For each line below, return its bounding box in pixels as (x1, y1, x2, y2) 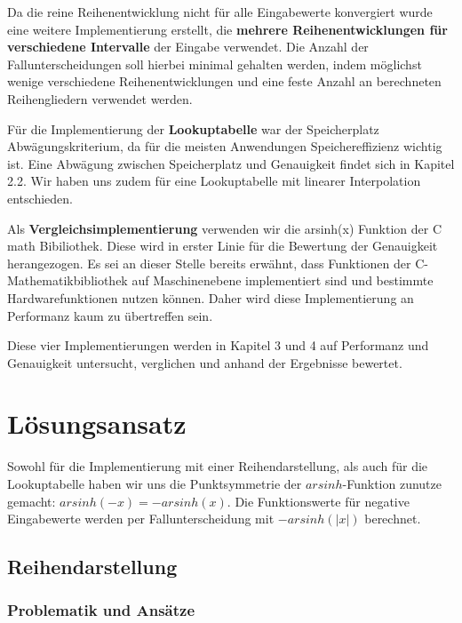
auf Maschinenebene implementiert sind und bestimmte (131, 271, 434, 290)
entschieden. (7, 188, 73, 207)
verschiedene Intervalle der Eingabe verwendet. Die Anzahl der (7, 37, 369, 56)
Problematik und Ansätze (7, 599, 195, 621)
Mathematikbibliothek (7, 271, 128, 290)
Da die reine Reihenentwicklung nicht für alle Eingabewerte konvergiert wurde (7, 3, 433, 20)
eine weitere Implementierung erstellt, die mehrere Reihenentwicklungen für (7, 20, 448, 38)
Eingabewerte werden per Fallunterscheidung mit (7, 509, 275, 528)
